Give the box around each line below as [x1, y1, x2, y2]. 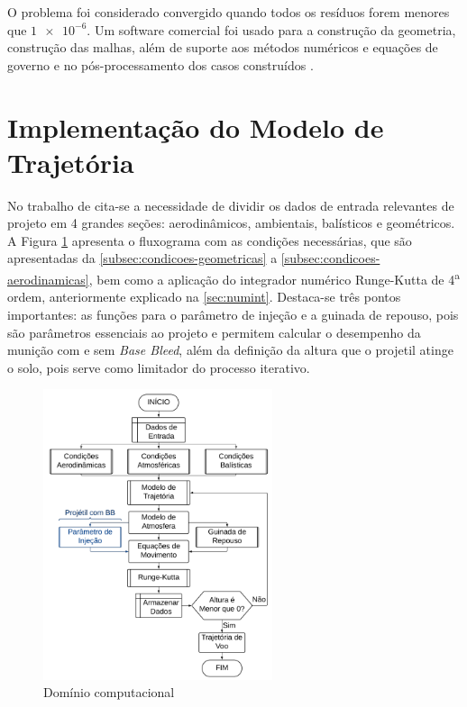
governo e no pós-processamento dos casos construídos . [7, 55, 314, 74]
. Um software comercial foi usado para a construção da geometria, [87, 20, 456, 39]
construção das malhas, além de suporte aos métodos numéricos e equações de [7, 38, 438, 57]
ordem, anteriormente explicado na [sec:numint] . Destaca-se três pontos [7, 287, 401, 306]
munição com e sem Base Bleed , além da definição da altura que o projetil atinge [7, 340, 453, 359]
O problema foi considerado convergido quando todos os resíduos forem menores [7, 3, 450, 21]
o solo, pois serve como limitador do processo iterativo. [7, 358, 310, 376]
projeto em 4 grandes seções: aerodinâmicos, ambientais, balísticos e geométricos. [7, 213, 455, 232]
